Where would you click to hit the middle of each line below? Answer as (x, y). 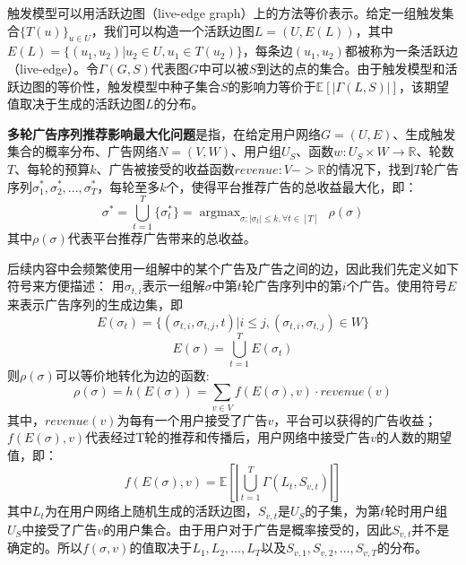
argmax (220, 212)
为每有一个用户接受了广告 (192, 419)
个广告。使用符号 (397, 286)
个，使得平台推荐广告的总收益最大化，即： (292, 186)
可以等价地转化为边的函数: (132, 374)
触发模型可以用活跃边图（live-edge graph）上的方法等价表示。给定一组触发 (224, 13)
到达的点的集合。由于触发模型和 (351, 68)
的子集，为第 (343, 511)
